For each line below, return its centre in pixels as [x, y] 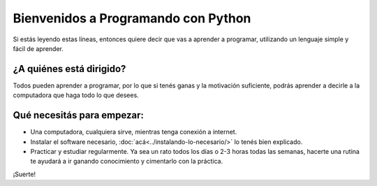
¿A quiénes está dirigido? [69, 69]
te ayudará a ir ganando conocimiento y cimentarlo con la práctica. [127, 162]
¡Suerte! [24, 174]
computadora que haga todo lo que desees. [76, 95]
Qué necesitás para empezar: [79, 115]
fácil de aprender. [38, 48]
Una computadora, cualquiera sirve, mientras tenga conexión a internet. [134, 132]
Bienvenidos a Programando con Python [132, 18]
